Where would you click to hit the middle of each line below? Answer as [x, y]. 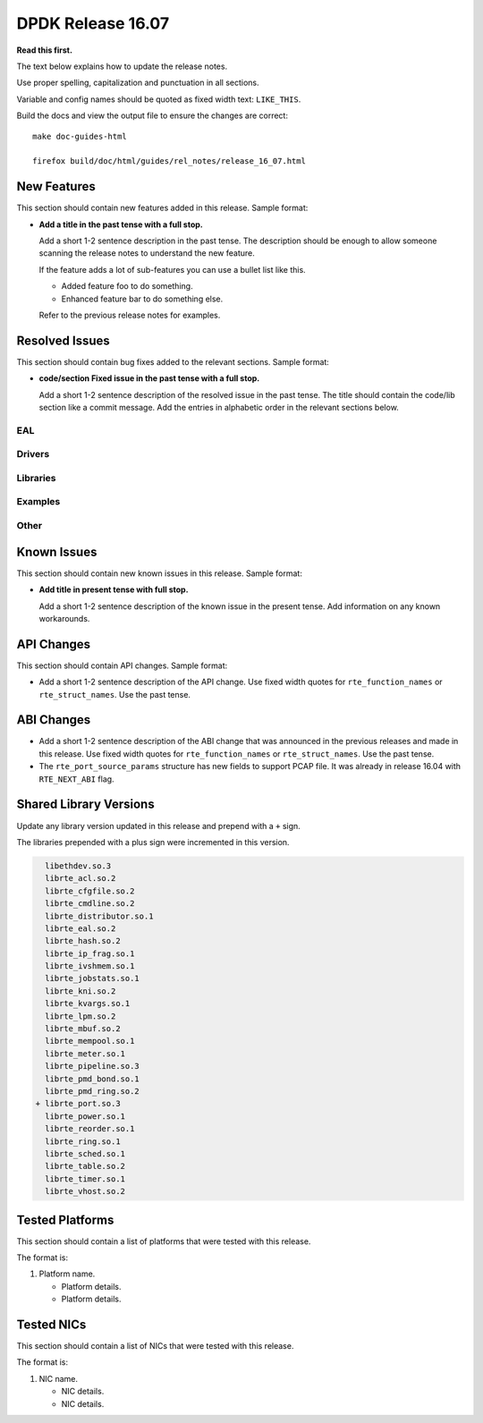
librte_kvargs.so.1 [88, 1004]
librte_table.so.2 [85, 1166]
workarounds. [64, 618]
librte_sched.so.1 [85, 1153]
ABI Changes [54, 720]
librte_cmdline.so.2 [90, 904]
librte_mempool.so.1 [90, 1041]
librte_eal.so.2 [80, 928]
